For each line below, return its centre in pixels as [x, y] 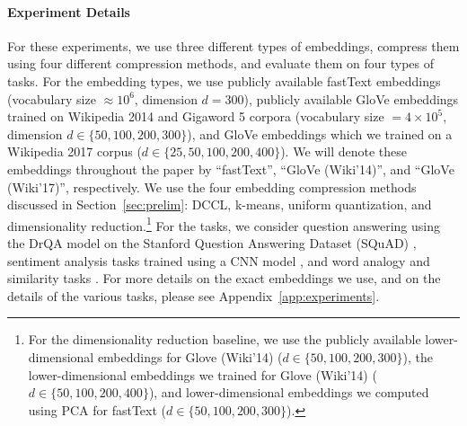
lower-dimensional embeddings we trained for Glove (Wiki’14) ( [203, 374]
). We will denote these [344, 151]
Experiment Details [69, 11]
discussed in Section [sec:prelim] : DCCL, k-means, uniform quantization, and [220, 204]
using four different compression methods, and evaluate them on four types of [220, 63]
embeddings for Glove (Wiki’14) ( [190, 356]
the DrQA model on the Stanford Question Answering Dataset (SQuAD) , [212, 242]
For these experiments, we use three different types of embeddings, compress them [233, 45]
